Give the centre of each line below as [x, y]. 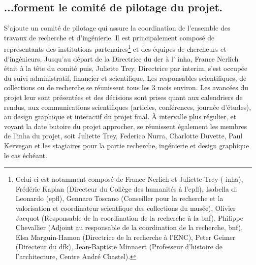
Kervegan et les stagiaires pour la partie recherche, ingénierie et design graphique [127, 145]
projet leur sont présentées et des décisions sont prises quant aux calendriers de [123, 97]
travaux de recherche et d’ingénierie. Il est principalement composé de [109, 37]
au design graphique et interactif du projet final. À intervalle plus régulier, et [120, 116]
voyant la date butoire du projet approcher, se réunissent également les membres [126, 126]
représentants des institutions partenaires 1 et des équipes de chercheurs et [115, 48]
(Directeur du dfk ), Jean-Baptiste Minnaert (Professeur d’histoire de [119, 247]
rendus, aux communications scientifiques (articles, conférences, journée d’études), [128, 107]
